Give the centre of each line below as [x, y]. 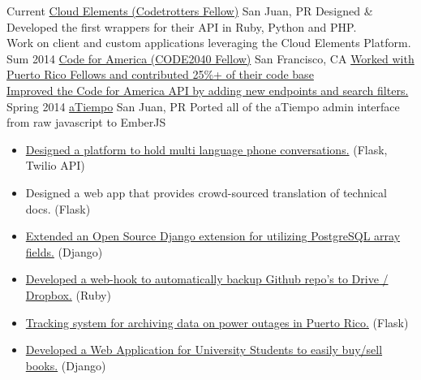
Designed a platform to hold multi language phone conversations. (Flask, [206, 149]
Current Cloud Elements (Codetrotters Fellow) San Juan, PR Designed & [190, 11]
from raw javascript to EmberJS [86, 122]
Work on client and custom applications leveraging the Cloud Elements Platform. [209, 43]
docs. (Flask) [58, 208]
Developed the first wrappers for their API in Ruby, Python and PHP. [182, 26]
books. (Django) [66, 365]
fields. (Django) [64, 251]
